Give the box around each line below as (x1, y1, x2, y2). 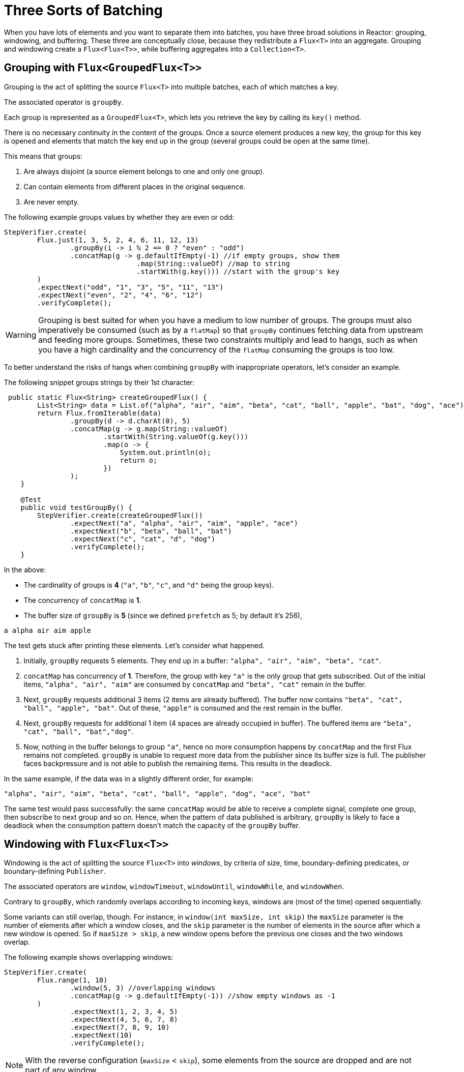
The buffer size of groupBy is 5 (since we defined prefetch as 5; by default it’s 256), (24, 611, 302, 620)
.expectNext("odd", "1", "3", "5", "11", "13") (37, 283, 224, 291)
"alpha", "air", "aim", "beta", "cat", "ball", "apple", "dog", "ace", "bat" (4, 789, 311, 798)
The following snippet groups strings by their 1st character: (4, 378, 195, 387)
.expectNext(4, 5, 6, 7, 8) (70, 1015, 178, 1024)
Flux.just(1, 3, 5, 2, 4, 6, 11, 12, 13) (37, 236, 199, 244)
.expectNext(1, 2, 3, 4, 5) (70, 1008, 178, 1016)
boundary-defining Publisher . (4, 867, 106, 876)
